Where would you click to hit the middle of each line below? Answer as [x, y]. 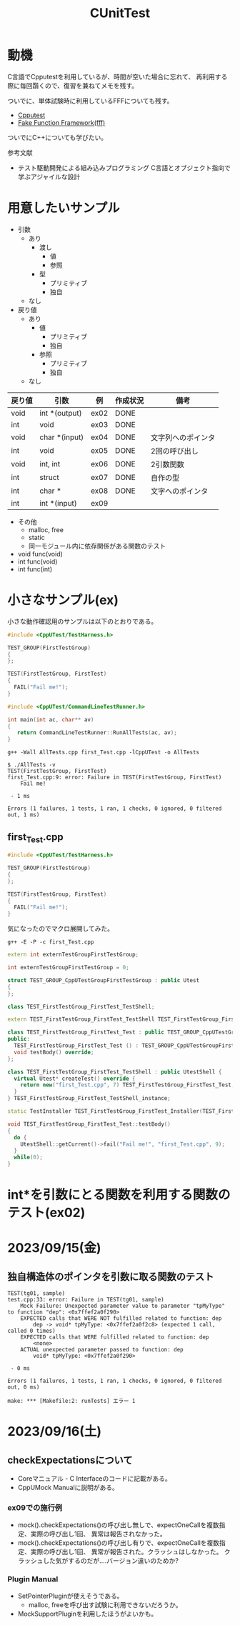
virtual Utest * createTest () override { [75, 1079]
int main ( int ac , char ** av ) [51, 719]
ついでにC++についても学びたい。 [57, 137]
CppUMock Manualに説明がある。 [68, 1488]
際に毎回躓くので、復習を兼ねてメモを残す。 [73, 85]
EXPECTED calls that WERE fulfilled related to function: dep [115, 1337]
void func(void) [40, 554]
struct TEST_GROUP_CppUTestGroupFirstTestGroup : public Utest [104, 980]
